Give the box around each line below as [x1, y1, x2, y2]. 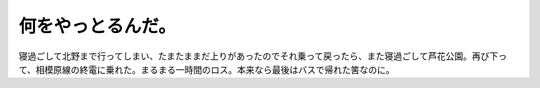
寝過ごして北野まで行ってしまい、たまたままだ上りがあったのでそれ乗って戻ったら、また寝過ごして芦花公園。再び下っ [18, 50, 507, 62]
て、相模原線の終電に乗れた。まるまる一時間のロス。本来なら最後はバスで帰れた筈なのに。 [18, 63, 395, 75]
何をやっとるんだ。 [18, 15, 177, 37]
